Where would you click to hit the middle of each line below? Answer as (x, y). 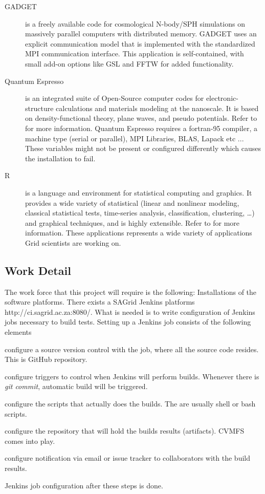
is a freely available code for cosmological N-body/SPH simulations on (135, 23)
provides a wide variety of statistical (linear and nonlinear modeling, (132, 202)
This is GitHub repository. (46, 359)
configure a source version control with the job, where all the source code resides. (132, 349)
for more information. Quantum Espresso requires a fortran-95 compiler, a (141, 128)
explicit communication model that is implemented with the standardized (140, 43)
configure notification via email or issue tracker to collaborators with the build (127, 458)
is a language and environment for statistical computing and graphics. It (139, 192)
